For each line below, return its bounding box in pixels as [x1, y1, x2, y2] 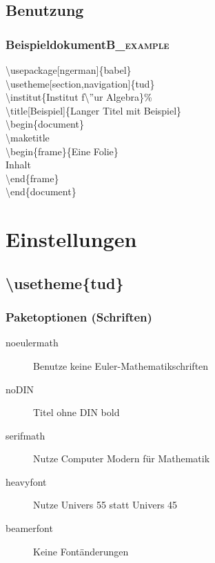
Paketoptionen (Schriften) [6, 308, 152, 326]
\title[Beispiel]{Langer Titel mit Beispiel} [6, 103, 182, 117]
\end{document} [6, 184, 76, 199]
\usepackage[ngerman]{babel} [6, 63, 132, 77]
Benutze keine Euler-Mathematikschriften [33, 358, 209, 373]
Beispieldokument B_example [6, 35, 170, 52]
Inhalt [6, 157, 31, 172]
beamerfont [6, 521, 53, 535]
